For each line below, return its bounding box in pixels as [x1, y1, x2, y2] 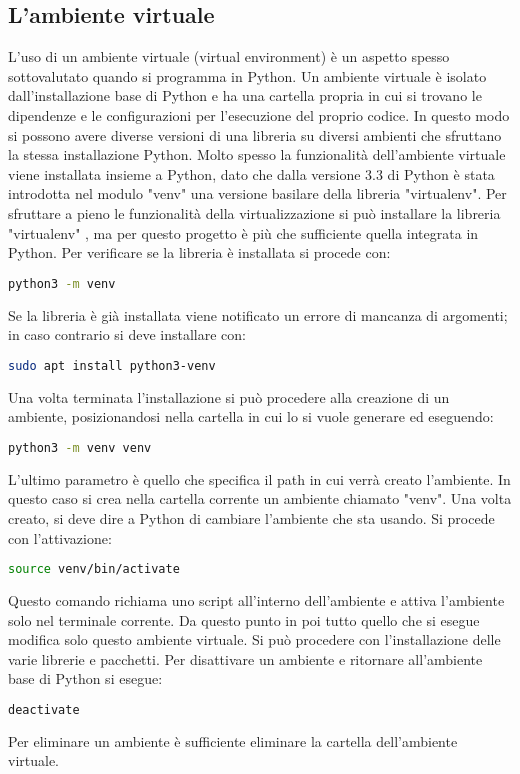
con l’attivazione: [8, 527, 112, 548]
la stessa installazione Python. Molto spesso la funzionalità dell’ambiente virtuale [8, 144, 506, 165]
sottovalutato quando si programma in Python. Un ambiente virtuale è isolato [8, 65, 487, 86]
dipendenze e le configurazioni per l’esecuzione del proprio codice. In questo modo [8, 104, 510, 125]
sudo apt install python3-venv [8, 358, 216, 373]
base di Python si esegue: [8, 668, 163, 689]
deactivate [8, 702, 80, 717]
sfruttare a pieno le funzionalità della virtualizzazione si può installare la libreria [8, 202, 501, 223]
